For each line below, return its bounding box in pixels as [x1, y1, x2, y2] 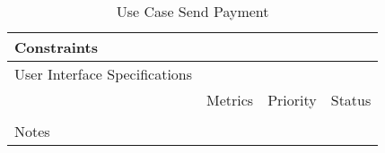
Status [330, 89, 372, 110]
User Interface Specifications [14, 64, 193, 84]
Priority [267, 89, 317, 110]
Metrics [206, 89, 254, 110]
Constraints [14, 37, 98, 57]
